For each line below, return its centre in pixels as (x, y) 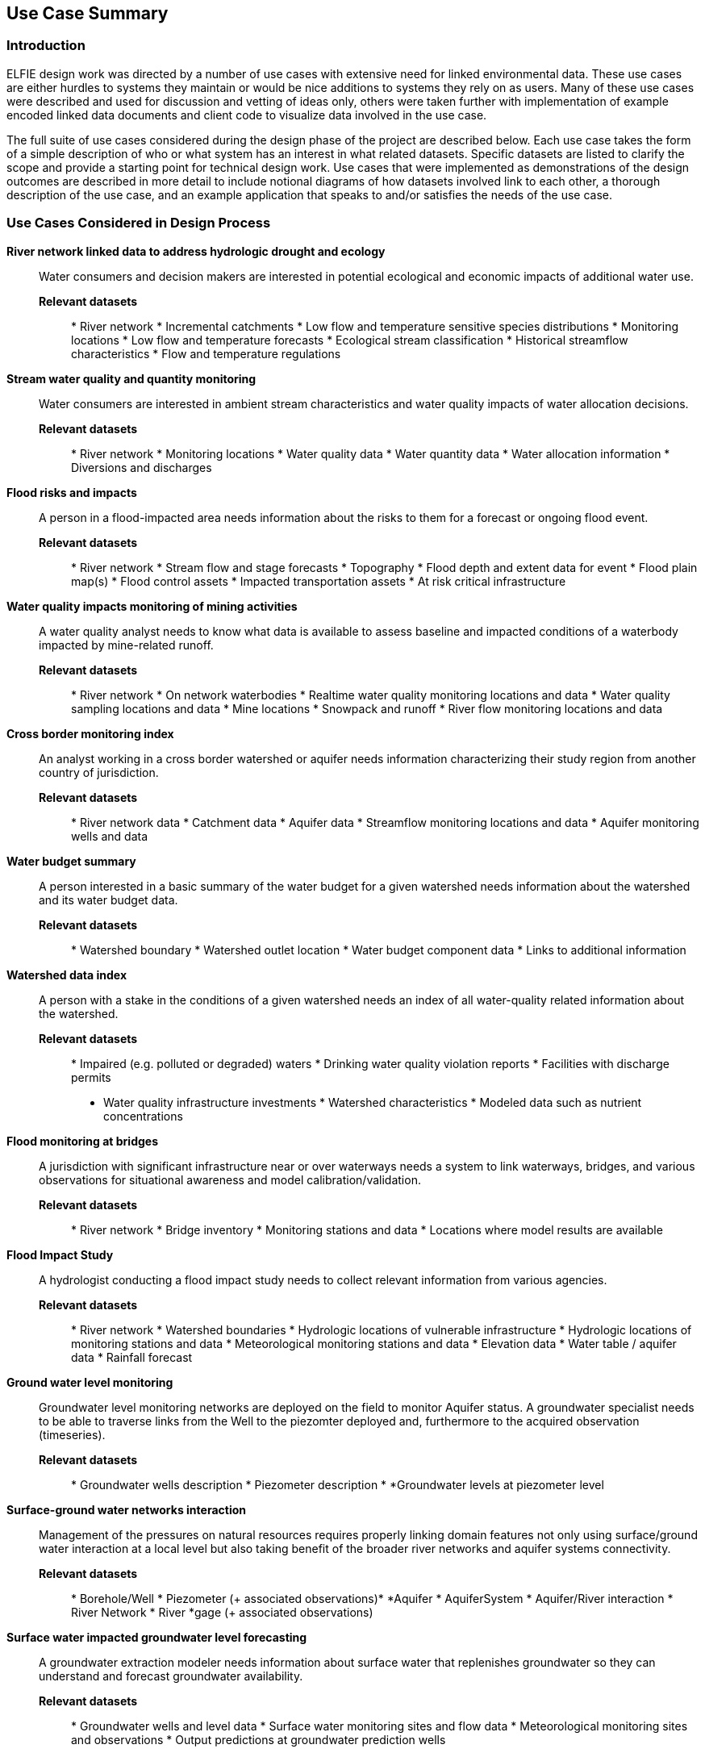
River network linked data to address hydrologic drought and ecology (196, 251)
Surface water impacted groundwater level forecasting (157, 1637)
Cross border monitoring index (90, 733)
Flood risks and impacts (72, 492)
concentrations (143, 1116)
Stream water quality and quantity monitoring (131, 378)
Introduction (46, 46)
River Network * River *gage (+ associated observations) (222, 1612)
